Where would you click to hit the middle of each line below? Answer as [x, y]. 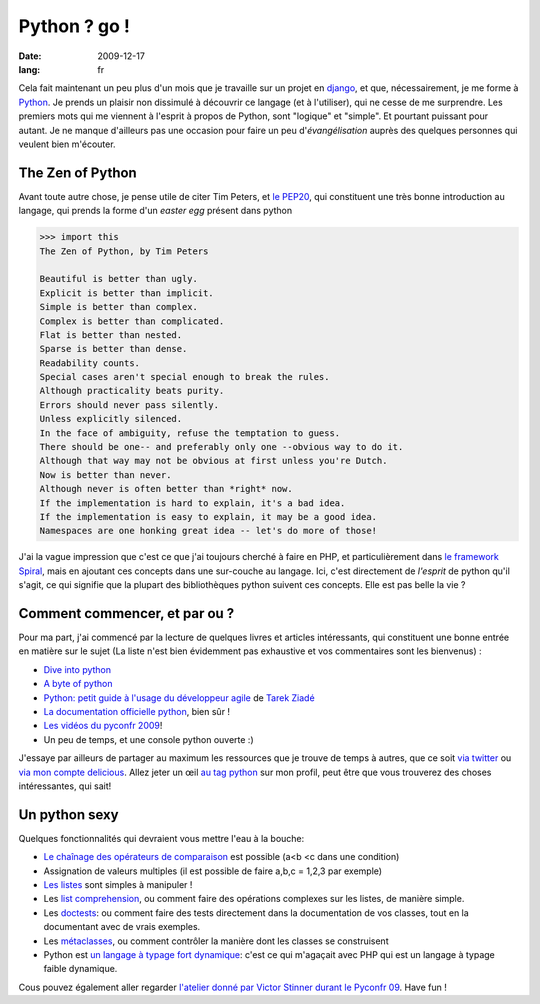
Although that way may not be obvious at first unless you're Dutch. [213, 461]
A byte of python [78, 684]
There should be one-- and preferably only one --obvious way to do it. [221, 447]
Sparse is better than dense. [113, 349]
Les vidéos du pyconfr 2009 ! [103, 726]
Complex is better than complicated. [132, 321]
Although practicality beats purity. [132, 391]
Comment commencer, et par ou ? [126, 613]
